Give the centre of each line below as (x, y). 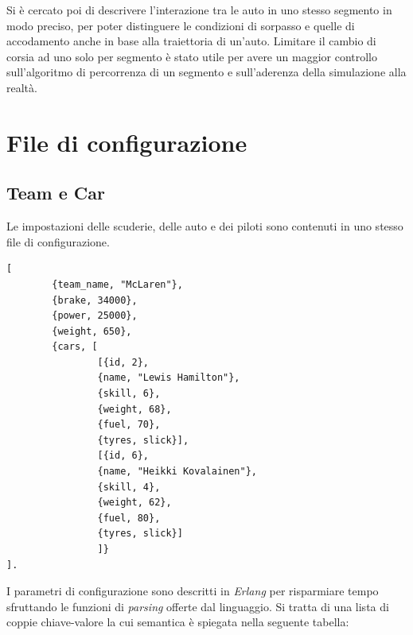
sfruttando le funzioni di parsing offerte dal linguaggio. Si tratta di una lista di (198, 606)
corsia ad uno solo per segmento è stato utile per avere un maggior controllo (192, 56)
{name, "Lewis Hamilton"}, (169, 378)
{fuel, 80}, (129, 518)
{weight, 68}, (134, 409)
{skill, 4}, (129, 487)
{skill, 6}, (129, 394)
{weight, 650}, (92, 331)
